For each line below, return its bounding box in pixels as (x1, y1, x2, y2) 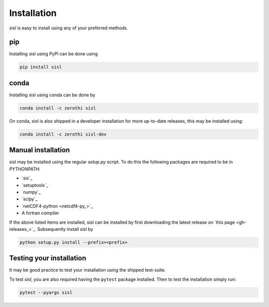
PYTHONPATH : (9, 166, 41, 172)
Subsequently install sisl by (37, 226, 93, 232)
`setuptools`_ (21, 182, 48, 188)
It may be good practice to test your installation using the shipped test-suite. (9, 267, 166, 273)
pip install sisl (19, 64, 62, 70)
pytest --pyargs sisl (19, 290, 73, 295)
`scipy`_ (21, 196, 38, 202)
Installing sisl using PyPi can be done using (9, 51, 98, 57)
